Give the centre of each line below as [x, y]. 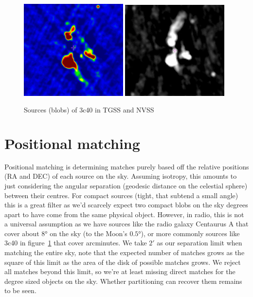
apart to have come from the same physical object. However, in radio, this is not [124, 214]
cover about [22, 233]
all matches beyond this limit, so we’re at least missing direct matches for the [120, 271]
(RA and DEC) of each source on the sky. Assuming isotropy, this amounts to [121, 176]
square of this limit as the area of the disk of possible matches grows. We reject [123, 262]
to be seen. [20, 290]
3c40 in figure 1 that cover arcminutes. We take [76, 243]
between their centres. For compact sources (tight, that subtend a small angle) [121, 195]
